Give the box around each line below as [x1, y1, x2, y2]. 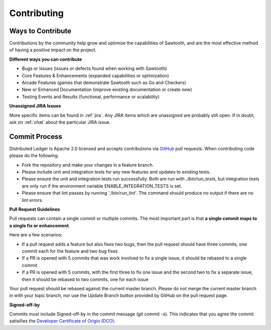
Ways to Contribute [9, 27, 71, 35]
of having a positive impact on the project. [9, 47, 97, 53]
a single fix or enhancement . [9, 222, 70, 228]
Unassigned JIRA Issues [9, 103, 61, 109]
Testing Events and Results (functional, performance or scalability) [22, 94, 160, 100]
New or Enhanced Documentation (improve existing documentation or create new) [22, 87, 193, 93]
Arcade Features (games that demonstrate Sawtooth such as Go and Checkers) [22, 79, 187, 86]
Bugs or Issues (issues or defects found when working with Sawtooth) [22, 65, 167, 71]
